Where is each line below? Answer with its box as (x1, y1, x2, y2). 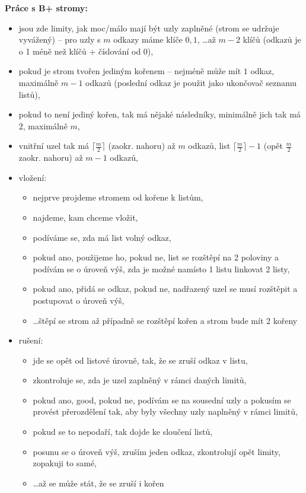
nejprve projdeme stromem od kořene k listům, (33, 191, 203, 203)
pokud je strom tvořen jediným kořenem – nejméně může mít (18, 65, 241, 77)
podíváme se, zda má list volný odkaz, (33, 231, 171, 243)
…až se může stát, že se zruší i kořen (33, 476, 164, 489)
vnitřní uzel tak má (18, 139, 90, 152)
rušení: (18, 334, 43, 346)
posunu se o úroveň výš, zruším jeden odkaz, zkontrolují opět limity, (33, 445, 280, 457)
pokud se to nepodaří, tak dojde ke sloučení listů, (33, 425, 213, 438)
